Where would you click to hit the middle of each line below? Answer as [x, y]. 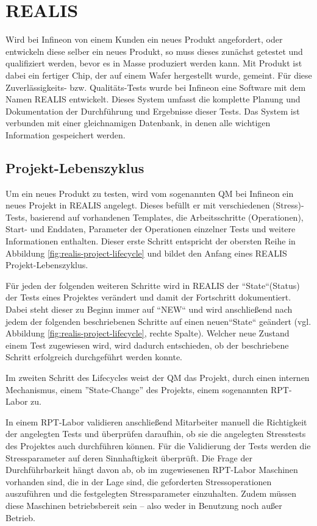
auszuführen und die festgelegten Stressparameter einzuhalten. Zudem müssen [151, 493]
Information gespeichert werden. [66, 134]
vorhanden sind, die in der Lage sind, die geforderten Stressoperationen [139, 481]
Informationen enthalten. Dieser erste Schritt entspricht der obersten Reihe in [151, 241]
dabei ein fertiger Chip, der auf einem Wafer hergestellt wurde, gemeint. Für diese [159, 75]
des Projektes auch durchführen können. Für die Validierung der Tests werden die [158, 445]
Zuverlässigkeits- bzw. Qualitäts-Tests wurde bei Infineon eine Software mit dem [156, 87]
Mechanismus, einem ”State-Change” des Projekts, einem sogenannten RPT [147, 389]
